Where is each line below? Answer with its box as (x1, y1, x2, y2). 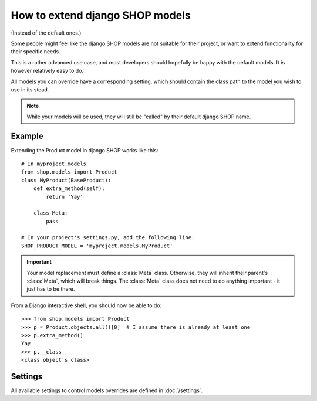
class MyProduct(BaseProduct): (21, 176, 112, 183)
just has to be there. (26, 286, 75, 293)
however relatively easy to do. (11, 67, 84, 74)
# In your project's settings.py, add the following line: (21, 235, 195, 241)
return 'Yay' (46, 193, 83, 200)
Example (11, 131, 43, 141)
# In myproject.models (21, 160, 87, 167)
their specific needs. (11, 48, 61, 55)
